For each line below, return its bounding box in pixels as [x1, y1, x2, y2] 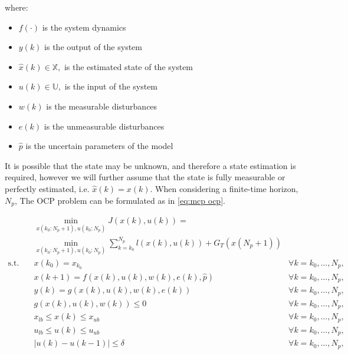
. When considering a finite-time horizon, [150, 182, 298, 194]
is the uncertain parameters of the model [25, 140, 173, 152]
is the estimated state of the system [64, 60, 193, 72]
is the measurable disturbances [46, 100, 157, 112]
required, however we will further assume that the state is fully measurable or [5, 171, 285, 183]
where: [5, 1, 28, 13]
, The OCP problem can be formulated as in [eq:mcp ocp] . [14, 194, 225, 206]
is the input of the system [64, 80, 158, 92]
